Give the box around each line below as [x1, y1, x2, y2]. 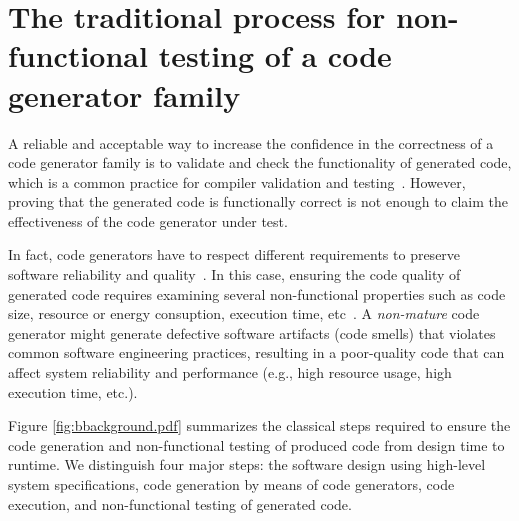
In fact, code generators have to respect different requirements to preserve [8, 244, 461, 265]
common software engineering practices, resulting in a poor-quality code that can [8, 342, 505, 363]
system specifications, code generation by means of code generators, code [8, 474, 455, 494]
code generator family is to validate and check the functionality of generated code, [8, 152, 512, 173]
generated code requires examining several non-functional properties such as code [8, 283, 506, 304]
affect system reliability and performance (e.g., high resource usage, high [8, 362, 452, 383]
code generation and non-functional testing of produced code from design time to [8, 434, 505, 455]
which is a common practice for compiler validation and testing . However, [8, 171, 466, 192]
